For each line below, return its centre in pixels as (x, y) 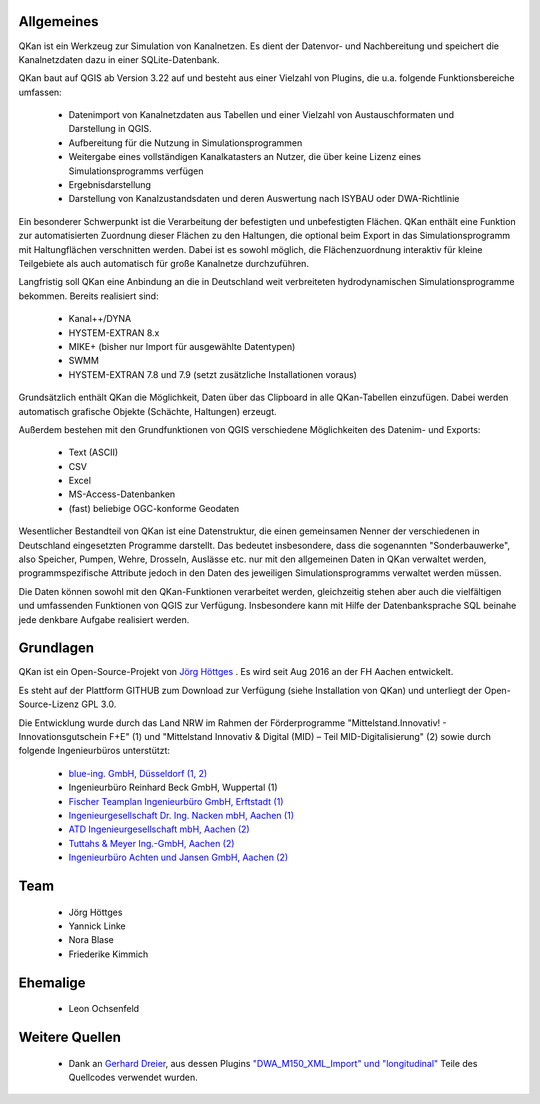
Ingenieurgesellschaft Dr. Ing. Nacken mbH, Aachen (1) (181, 815)
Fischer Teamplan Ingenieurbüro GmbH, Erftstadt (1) (176, 801)
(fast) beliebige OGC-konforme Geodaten (154, 508)
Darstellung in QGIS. (110, 129)
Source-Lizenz (49, 704)
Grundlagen (56, 648)
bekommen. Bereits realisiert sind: (88, 296)
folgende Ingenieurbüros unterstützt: (94, 751)
